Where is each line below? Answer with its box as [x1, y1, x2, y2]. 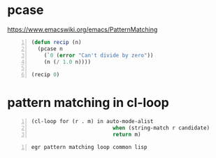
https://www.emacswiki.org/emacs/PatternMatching [7, 25, 158, 34]
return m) [113, 131, 141, 138]
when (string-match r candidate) [113, 124, 210, 131]
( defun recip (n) [31, 38, 82, 45]
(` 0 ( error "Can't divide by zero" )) [43, 52, 154, 59]
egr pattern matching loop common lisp [31, 143, 147, 150]
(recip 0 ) [31, 71, 60, 78]
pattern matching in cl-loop [7, 95, 169, 110]
